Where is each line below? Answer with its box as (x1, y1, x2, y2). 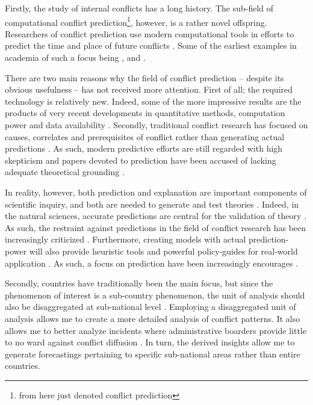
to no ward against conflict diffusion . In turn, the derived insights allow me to (5, 336, 295, 348)
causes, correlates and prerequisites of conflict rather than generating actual (5, 130, 285, 143)
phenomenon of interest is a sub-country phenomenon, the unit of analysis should (5, 288, 305, 301)
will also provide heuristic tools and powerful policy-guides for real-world (29, 244, 298, 257)
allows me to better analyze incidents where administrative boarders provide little (5, 324, 307, 336)
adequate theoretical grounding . (5, 165, 125, 178)
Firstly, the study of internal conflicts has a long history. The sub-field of (5, 2, 274, 14)
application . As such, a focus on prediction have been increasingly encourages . (5, 256, 299, 269)
